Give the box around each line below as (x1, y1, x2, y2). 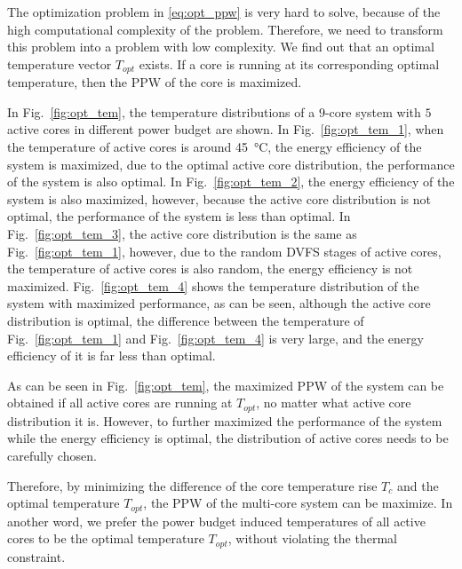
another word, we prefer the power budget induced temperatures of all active (7, 511, 426, 530)
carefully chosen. (7, 446, 97, 464)
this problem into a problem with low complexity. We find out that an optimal (7, 37, 434, 56)
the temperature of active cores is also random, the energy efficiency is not (7, 259, 413, 278)
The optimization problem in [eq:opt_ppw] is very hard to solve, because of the (7, 3, 441, 20)
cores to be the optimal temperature (7, 529, 204, 548)
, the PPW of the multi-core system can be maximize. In (143, 494, 453, 512)
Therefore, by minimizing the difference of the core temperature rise (7, 476, 378, 494)
